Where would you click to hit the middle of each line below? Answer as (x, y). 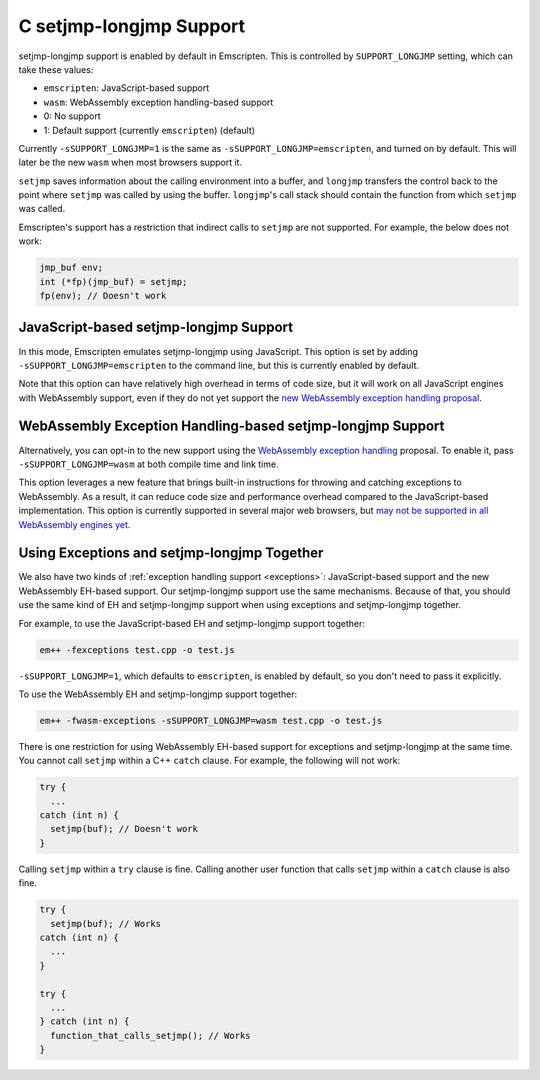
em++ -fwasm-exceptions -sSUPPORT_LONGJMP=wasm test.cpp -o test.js (211, 720)
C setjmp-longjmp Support (132, 26)
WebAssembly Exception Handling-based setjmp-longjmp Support (231, 426)
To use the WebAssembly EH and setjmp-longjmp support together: (158, 694)
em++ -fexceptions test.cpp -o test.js (137, 649)
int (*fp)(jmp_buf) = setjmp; (113, 281)
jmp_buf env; (71, 268)
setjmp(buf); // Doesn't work (124, 829)
